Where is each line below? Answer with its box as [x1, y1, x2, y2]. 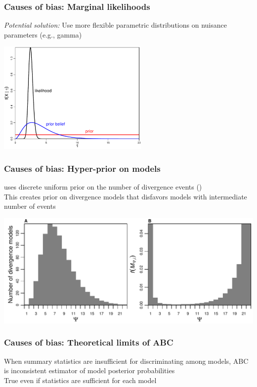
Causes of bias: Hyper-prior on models [4, 162, 161, 174]
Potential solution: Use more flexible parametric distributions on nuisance [4, 20, 227, 30]
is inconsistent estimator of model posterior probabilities [4, 365, 175, 376]
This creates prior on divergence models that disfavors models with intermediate [4, 191, 247, 201]
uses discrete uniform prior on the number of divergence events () [4, 182, 202, 192]
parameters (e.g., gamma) [4, 29, 82, 39]
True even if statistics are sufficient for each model [4, 375, 157, 385]
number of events [4, 201, 56, 211]
